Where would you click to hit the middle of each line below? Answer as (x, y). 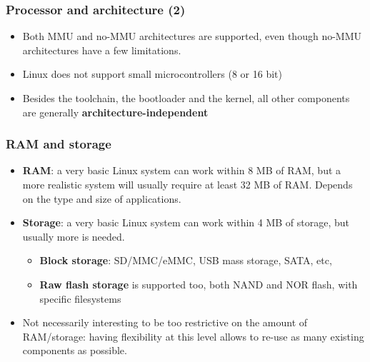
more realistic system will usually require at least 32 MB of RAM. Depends (187, 184)
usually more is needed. (74, 236)
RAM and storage (59, 144)
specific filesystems (80, 298)
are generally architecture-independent (115, 112)
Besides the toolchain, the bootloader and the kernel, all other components (186, 98)
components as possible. (75, 350)
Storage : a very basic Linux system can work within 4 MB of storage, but (186, 222)
